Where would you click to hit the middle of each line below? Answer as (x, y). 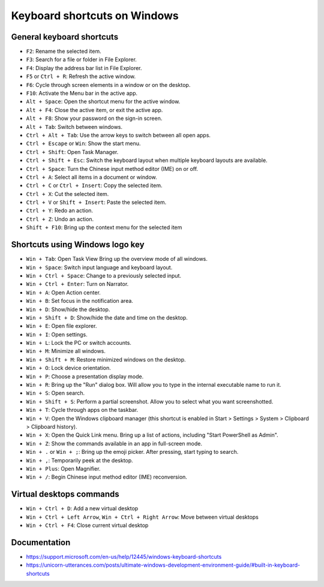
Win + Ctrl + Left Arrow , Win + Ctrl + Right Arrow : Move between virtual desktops (142, 517)
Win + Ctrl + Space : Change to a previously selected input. (104, 275)
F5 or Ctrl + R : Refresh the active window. (81, 76)
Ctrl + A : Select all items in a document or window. (91, 177)
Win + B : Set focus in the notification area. (79, 301)
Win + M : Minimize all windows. (66, 351)
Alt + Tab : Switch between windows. (74, 127)
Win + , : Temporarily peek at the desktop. (79, 460)
